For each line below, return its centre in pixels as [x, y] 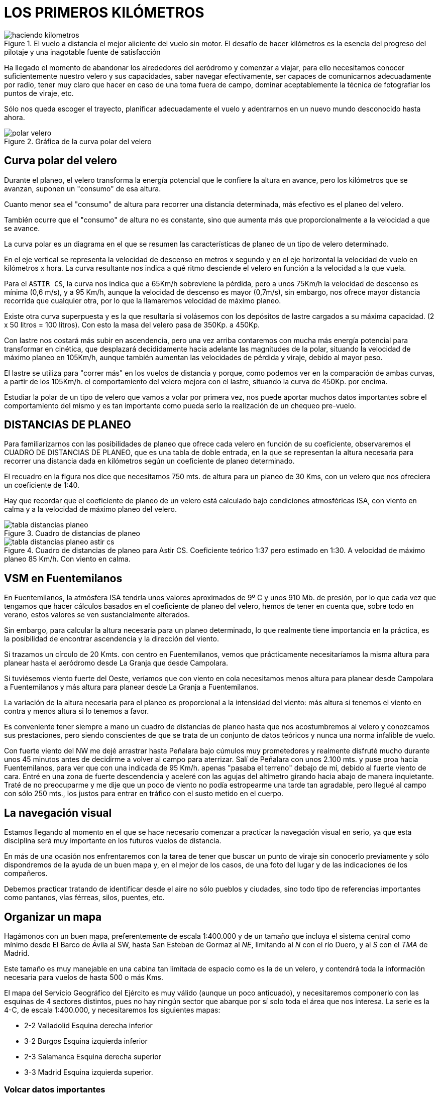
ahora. [15, 117]
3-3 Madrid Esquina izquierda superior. [89, 1072]
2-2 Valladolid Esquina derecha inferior [88, 1025]
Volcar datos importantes [55, 1090]
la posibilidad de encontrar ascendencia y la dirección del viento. [112, 639]
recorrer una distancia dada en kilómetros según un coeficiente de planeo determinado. [149, 461]
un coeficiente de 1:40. [42, 485]
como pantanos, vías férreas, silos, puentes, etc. [84, 898]
